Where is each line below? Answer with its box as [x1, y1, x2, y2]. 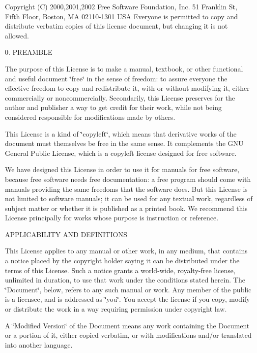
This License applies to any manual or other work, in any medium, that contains [5, 246, 248, 256]
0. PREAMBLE [5, 47, 53, 57]
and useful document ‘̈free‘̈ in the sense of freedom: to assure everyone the [5, 73, 228, 83]
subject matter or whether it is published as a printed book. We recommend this [5, 203, 248, 213]
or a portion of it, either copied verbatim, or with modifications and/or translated [5, 330, 252, 340]
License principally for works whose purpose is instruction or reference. [5, 212, 219, 223]
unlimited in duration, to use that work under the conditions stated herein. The [5, 275, 245, 285]
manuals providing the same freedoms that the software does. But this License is [5, 183, 248, 194]
